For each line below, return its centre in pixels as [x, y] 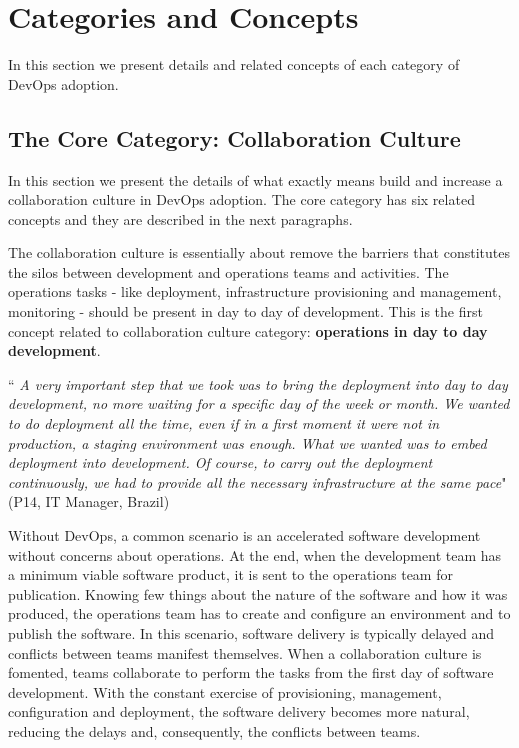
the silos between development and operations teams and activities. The [228, 271]
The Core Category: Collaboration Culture [234, 137]
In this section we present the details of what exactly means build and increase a [255, 179]
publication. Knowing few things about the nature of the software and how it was [258, 593]
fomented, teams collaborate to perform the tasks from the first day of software [251, 672]
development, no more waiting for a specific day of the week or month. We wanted [259, 403]
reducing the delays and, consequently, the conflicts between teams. [214, 730]
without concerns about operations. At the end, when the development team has [255, 554]
